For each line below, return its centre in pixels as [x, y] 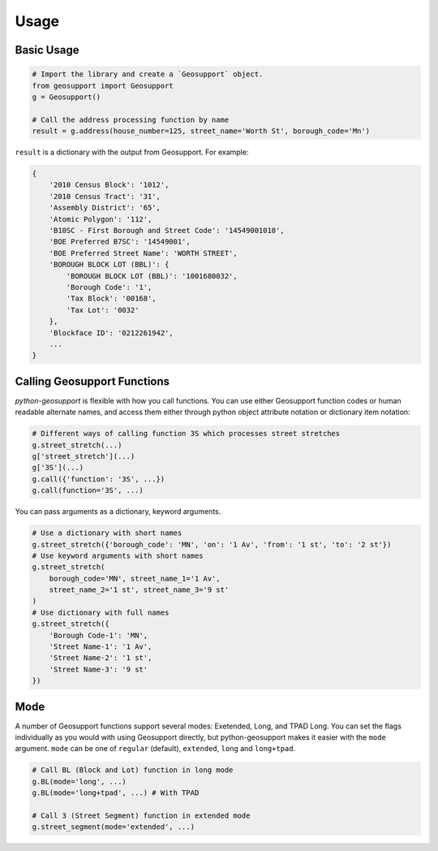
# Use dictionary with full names [101, 612]
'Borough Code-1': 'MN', [99, 635]
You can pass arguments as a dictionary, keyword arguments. [118, 512]
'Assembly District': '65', [105, 208]
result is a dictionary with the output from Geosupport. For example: [132, 152]
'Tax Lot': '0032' [103, 310]
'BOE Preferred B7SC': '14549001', [120, 242]
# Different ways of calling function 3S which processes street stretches [186, 434]
